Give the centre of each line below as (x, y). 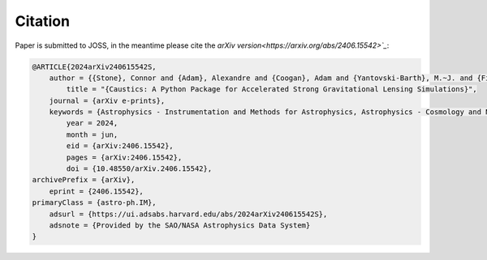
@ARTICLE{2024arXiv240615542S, (95, 66)
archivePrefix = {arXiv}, (84, 180)
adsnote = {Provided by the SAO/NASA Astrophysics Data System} (180, 226)
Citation (43, 21)
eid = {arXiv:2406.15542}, (120, 146)
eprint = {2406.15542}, (96, 191)
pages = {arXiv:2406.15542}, (124, 157)
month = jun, (92, 134)
